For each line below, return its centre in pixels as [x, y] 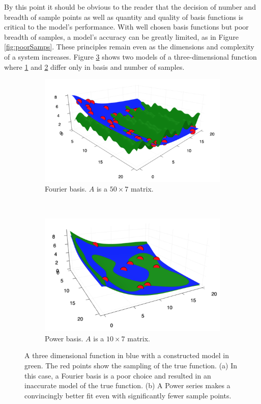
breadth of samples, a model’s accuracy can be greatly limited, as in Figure [122, 36]
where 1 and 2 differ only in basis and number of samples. [94, 66]
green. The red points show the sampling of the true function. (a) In [131, 365]
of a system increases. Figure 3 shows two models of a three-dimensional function [130, 56]
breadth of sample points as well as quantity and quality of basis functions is [124, 17]
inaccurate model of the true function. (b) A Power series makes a [127, 385]
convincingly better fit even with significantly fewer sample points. [128, 395]
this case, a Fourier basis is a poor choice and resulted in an [118, 375]
